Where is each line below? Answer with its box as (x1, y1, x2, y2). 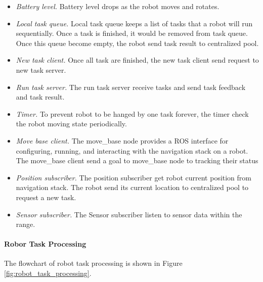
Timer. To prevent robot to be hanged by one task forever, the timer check (16, 108, 249, 119)
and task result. (16, 91, 65, 102)
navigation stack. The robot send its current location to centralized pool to (16, 182, 249, 193)
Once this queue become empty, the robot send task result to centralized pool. (16, 37, 259, 48)
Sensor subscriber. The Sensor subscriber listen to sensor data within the (16, 209, 242, 219)
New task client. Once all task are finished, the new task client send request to (16, 55, 259, 65)
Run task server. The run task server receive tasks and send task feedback (16, 81, 246, 92)
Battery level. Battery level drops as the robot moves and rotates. (16, 1, 220, 11)
